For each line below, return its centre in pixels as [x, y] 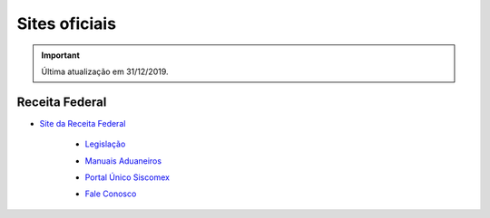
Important [61, 55]
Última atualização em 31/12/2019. [105, 71]
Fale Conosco [111, 194]
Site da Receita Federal [83, 123]
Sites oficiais [67, 24]
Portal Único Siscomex [127, 177]
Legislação [105, 144]
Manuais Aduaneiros [123, 161]
